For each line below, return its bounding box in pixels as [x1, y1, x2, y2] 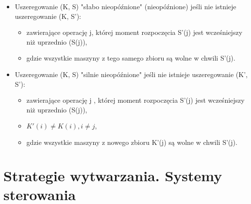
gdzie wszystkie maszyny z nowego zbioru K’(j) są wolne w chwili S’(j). [26, 137, 237, 147]
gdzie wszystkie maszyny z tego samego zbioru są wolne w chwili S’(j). [26, 53, 235, 63]
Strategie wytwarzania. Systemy [3, 165, 222, 185]
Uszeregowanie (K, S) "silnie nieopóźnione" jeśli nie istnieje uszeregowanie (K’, [15, 69, 248, 79]
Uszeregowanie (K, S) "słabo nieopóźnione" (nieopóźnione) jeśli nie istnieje [15, 1, 236, 11]
